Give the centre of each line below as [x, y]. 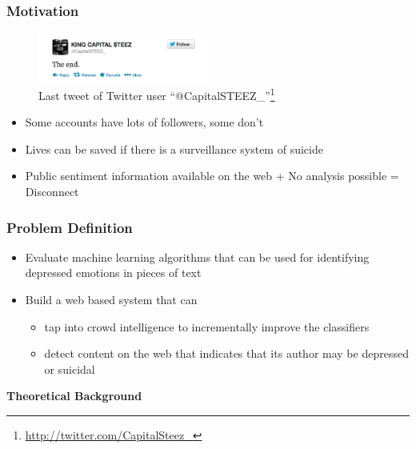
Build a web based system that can [111, 300]
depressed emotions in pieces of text [113, 273]
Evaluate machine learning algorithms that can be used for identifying [197, 257]
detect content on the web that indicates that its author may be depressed [226, 353]
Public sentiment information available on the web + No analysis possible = [212, 176]
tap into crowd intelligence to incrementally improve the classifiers [207, 326]
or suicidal [70, 369]
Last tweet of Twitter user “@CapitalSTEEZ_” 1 [157, 94]
